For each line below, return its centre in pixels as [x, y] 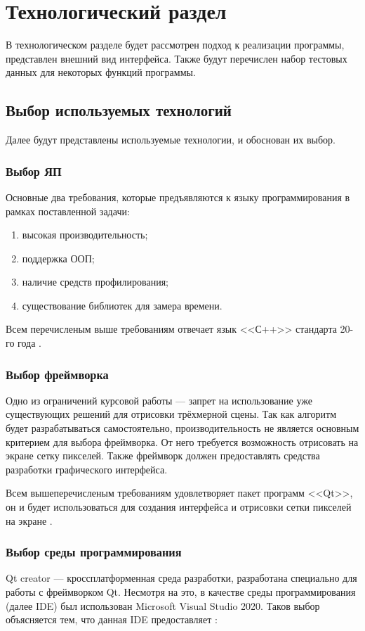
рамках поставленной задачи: [68, 211]
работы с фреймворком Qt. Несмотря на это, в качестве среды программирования [181, 592]
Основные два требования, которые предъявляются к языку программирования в [178, 197]
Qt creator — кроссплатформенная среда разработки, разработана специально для [181, 578]
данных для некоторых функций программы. [101, 72]
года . [29, 343]
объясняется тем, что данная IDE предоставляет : [112, 619]
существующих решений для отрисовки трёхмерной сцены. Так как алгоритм [171, 414]
